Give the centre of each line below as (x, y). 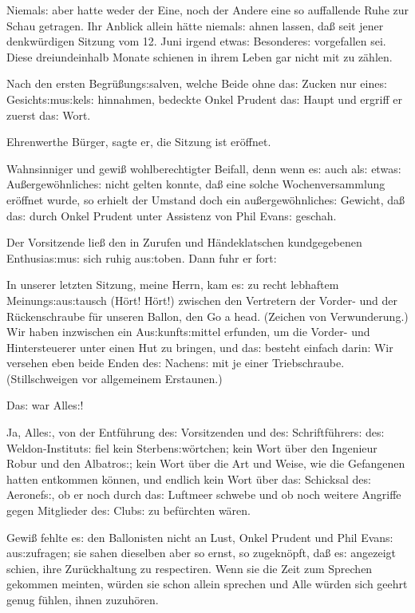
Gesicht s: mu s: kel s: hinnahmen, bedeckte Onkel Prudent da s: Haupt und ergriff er (204, 99)
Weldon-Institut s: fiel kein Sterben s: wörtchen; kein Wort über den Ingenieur (192, 447)
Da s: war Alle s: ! (45, 405)
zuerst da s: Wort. (49, 115)
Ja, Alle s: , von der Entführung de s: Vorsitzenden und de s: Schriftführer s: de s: (196, 432)
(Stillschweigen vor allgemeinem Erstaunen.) (115, 378)
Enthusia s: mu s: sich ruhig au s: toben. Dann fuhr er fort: (142, 257)
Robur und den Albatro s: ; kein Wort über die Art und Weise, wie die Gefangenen (206, 463)
